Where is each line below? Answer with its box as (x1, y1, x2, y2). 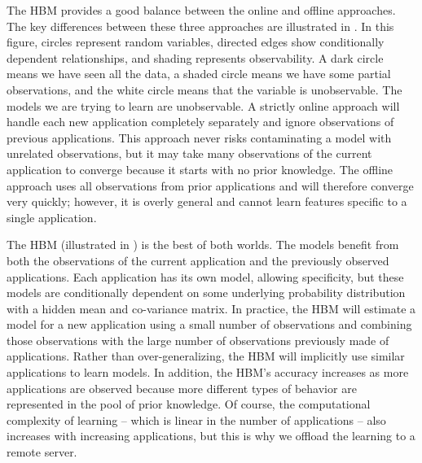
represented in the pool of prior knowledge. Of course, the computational (7, 395, 371, 413)
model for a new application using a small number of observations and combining (7, 316, 412, 333)
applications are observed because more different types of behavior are (7, 379, 357, 396)
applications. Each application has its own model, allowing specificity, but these (7, 268, 404, 285)
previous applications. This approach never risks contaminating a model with (7, 129, 392, 146)
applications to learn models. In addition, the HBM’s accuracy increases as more (7, 364, 409, 381)
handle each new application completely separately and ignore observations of (7, 113, 394, 130)
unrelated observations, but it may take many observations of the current (7, 145, 372, 162)
